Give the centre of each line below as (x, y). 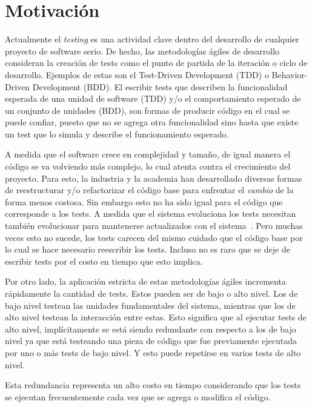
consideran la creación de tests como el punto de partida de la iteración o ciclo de (156, 63)
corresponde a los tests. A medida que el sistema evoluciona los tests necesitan (151, 213)
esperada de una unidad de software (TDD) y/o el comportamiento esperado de (153, 98)
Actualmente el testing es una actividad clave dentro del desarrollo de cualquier (152, 39)
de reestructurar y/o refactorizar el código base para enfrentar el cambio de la (149, 190)
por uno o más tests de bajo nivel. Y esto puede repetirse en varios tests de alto (153, 352)
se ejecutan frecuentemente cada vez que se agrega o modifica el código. (138, 396)
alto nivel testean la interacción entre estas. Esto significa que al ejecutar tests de (156, 317)
